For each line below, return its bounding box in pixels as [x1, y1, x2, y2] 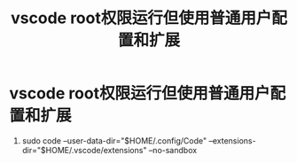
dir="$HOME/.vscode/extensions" [21, 144, 147, 155]
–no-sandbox [148, 144, 198, 155]
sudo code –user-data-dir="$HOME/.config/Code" [21, 135, 207, 146]
